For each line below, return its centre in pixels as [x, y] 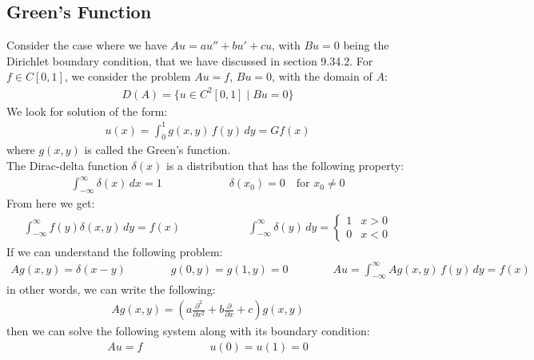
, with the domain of [322, 76]
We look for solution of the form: [87, 111]
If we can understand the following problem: [115, 251]
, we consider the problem [128, 76]
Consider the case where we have [87, 45]
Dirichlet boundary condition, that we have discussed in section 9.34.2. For [190, 60]
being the [366, 45]
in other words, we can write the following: [111, 289]
